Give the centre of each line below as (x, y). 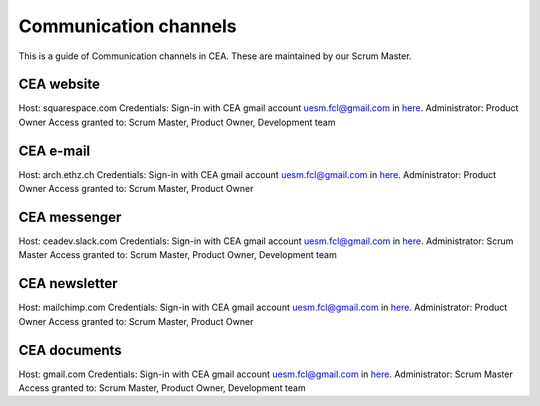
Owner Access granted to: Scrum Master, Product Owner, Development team (177, 122)
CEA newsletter (68, 283)
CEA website (59, 84)
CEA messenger (70, 216)
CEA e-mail (54, 150)
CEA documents (70, 350)
